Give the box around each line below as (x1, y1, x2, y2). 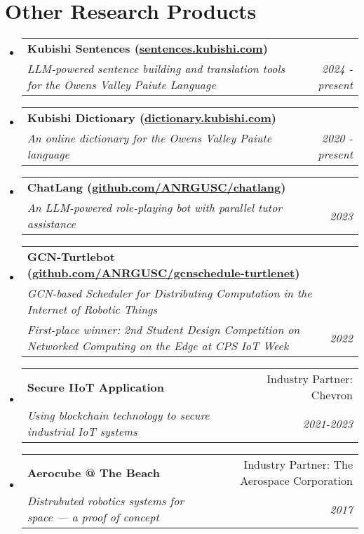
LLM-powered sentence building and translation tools (27, 60, 285, 77)
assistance (27, 215, 76, 232)
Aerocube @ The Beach (27, 464, 160, 481)
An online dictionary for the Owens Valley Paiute (27, 130, 272, 147)
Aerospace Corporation (240, 472, 353, 489)
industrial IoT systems (27, 423, 137, 440)
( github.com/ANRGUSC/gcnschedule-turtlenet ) (27, 265, 300, 281)
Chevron (311, 387, 353, 403)
